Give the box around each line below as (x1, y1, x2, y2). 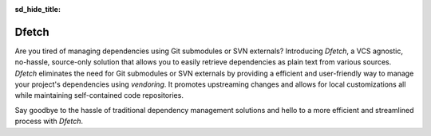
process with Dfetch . (14, 116, 84, 126)
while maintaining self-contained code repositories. (14, 91, 184, 100)
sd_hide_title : (14, 5, 61, 14)
